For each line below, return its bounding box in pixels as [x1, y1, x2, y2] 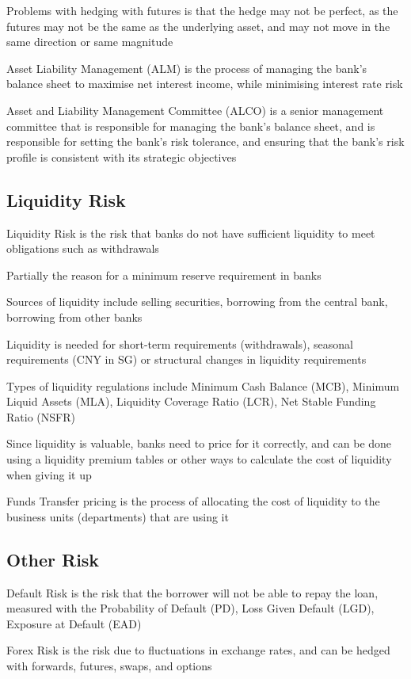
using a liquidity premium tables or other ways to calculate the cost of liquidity [6, 451, 392, 467]
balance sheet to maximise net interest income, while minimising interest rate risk [6, 75, 403, 92]
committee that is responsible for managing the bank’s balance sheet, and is [6, 117, 375, 134]
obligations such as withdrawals [6, 240, 159, 257]
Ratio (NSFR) [6, 408, 75, 425]
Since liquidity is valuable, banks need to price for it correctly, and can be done [6, 435, 392, 452]
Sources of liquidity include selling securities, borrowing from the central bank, [6, 293, 388, 310]
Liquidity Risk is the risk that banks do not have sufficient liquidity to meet [6, 224, 375, 241]
